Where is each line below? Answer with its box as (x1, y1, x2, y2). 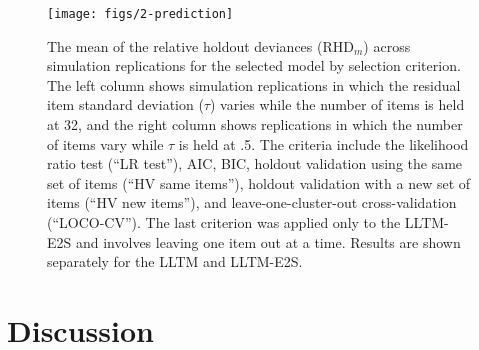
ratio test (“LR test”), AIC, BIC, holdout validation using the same (47, 153, 463, 174)
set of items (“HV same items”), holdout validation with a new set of (47, 172, 471, 193)
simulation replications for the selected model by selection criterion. (47, 55, 461, 76)
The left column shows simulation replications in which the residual (47, 74, 461, 95)
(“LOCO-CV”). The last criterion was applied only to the (47, 212, 401, 232)
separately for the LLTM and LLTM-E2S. (47, 251, 303, 272)
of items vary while (47, 133, 164, 154)
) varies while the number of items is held (209, 94, 465, 115)
